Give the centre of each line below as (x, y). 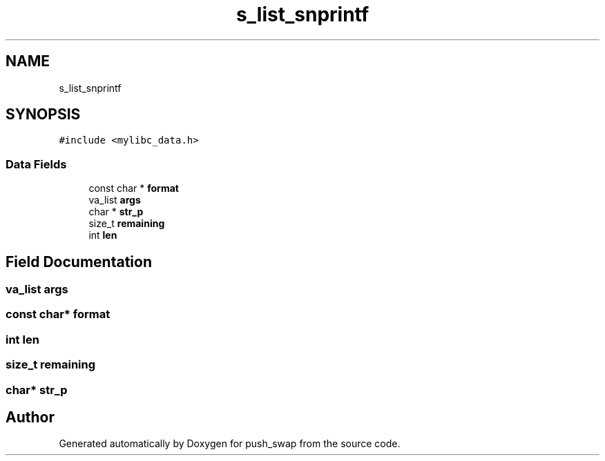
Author (30, 417)
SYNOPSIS (43, 115)
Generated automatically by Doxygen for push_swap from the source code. (230, 444)
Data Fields (36, 164)
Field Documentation (79, 262)
